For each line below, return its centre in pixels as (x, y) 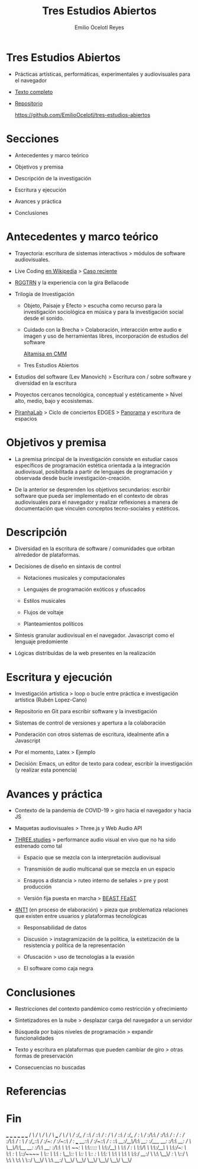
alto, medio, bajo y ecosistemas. (54, 401)
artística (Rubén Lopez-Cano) (51, 700)
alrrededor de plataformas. (47, 555)
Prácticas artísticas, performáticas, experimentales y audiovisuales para (103, 74)
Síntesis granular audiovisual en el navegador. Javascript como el (94, 636)
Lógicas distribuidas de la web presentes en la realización (85, 653)
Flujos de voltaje (43, 612)
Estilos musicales (45, 601)
